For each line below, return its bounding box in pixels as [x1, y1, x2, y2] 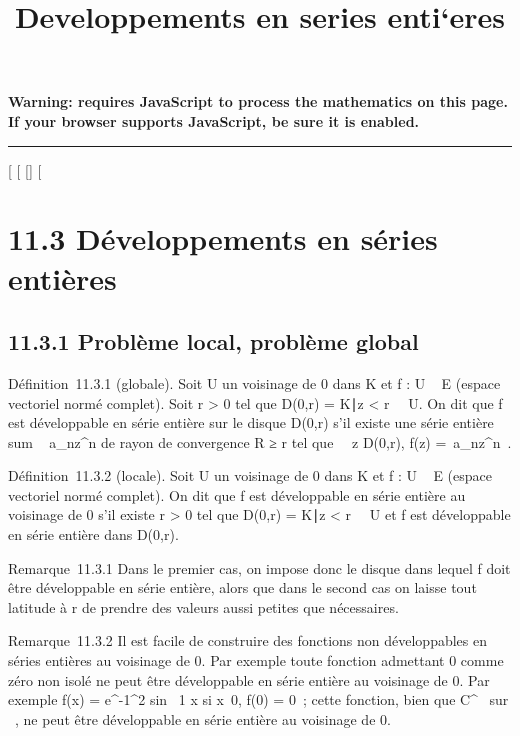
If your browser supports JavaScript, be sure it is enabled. [8, 110, 420, 131]
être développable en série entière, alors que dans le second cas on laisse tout [8, 577, 477, 598]
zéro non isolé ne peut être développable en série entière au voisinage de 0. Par [8, 669, 490, 690]
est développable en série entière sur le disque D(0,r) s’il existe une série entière [8, 412, 494, 433]
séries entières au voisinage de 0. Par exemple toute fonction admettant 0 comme [8, 650, 504, 671]
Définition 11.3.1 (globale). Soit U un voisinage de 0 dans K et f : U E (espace [8, 372, 501, 393]
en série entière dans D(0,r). [8, 524, 179, 545]
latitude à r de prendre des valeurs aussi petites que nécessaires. [8, 596, 399, 617]
